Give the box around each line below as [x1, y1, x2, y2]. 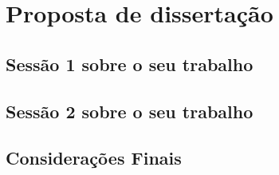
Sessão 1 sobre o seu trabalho [6, 51, 253, 76]
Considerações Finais [6, 145, 182, 170]
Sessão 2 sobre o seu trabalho [6, 98, 253, 123]
